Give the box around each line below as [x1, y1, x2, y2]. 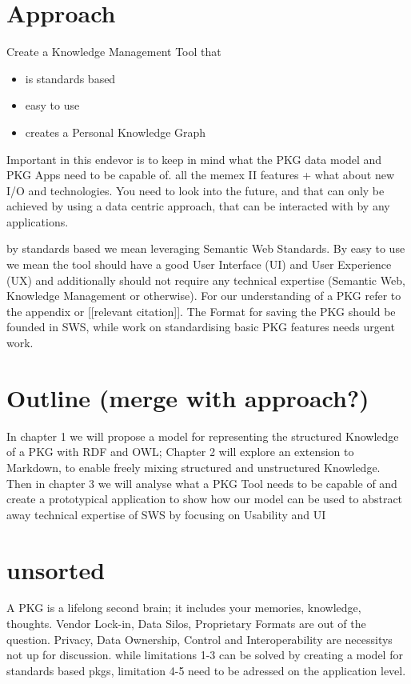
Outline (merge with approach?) [6, 381, 369, 414]
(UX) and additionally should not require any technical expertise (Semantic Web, [6, 271, 405, 288]
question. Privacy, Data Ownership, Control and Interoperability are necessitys [6, 630, 393, 647]
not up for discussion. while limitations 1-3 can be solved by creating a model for [6, 646, 403, 663]
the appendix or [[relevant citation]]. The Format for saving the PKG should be [6, 302, 396, 319]
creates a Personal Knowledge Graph [25, 123, 206, 140]
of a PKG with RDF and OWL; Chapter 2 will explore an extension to [6, 443, 354, 460]
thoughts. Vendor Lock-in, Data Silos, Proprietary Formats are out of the [6, 615, 366, 632]
